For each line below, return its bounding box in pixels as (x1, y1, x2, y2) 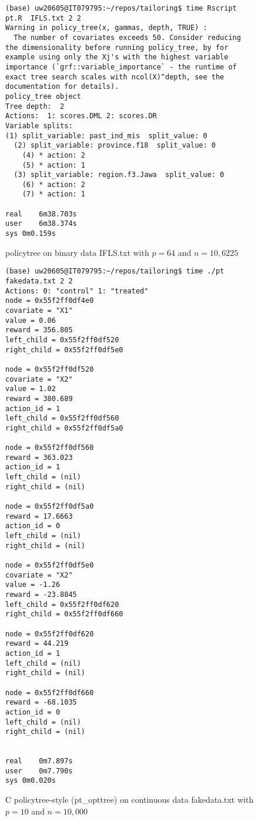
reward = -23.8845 (5, 590, 77, 599)
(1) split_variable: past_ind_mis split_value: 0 (5, 131, 207, 140)
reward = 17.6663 (5, 512, 73, 520)
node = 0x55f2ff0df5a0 (5, 502, 94, 511)
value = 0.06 (5, 316, 56, 325)
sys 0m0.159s (5, 229, 56, 238)
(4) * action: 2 (22, 151, 86, 159)
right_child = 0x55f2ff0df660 (5, 610, 123, 619)
